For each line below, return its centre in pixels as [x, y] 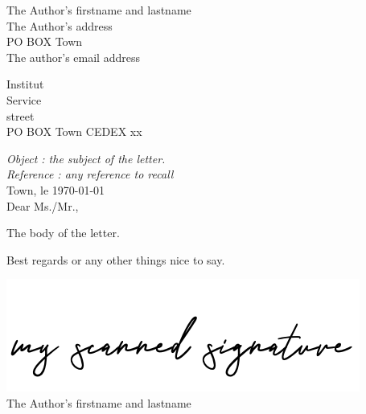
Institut [25, 84]
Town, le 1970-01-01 [56, 189]
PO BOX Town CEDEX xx [74, 131]
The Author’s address [60, 25]
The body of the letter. [63, 233]
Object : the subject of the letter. [86, 158]
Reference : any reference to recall [90, 174]
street [21, 115]
